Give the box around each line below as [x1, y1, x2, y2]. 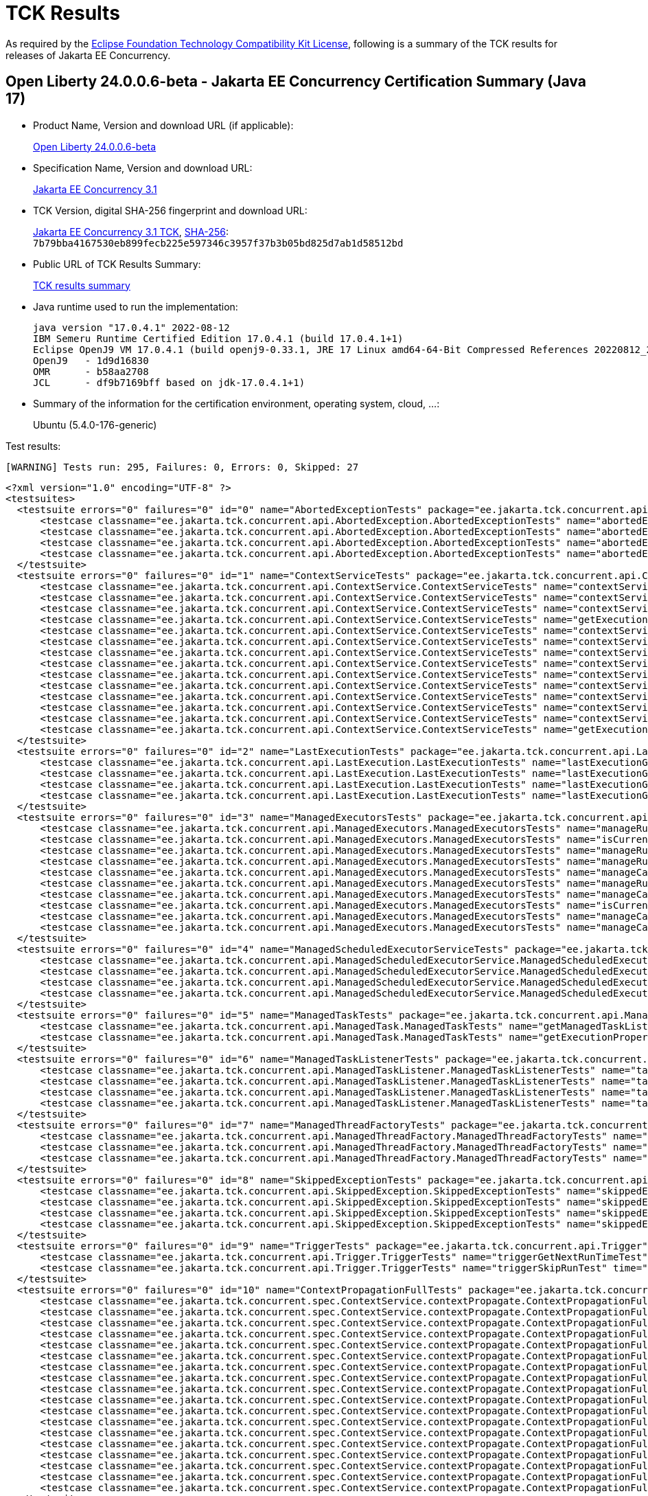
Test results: [5, 440, 61, 452]
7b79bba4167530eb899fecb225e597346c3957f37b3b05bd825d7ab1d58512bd [33, 237, 404, 249]
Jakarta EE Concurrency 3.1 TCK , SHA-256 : [33, 225, 229, 238]
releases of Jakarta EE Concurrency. [5, 49, 171, 61]
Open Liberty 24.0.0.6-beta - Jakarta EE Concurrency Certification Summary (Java [5, 73, 586, 91]
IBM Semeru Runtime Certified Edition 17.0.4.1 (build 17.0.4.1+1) [33, 332, 404, 344]
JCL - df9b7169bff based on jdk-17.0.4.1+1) [33, 376, 305, 388]
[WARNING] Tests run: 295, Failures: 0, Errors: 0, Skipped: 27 [5, 461, 359, 473]
